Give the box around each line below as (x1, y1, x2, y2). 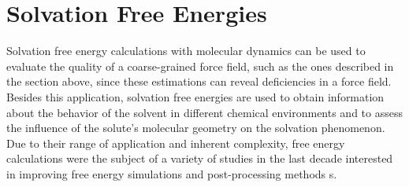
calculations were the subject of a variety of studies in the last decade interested (6, 150, 393, 167)
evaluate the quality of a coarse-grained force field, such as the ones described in (6, 57, 394, 74)
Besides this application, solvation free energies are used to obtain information (6, 88, 385, 104)
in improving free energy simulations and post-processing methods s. (6, 165, 337, 181)
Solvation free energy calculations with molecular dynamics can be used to (6, 42, 366, 59)
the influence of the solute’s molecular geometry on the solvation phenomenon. (6, 119, 385, 136)
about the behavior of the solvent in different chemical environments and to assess (6, 104, 403, 120)
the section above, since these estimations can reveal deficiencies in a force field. (6, 73, 392, 90)
